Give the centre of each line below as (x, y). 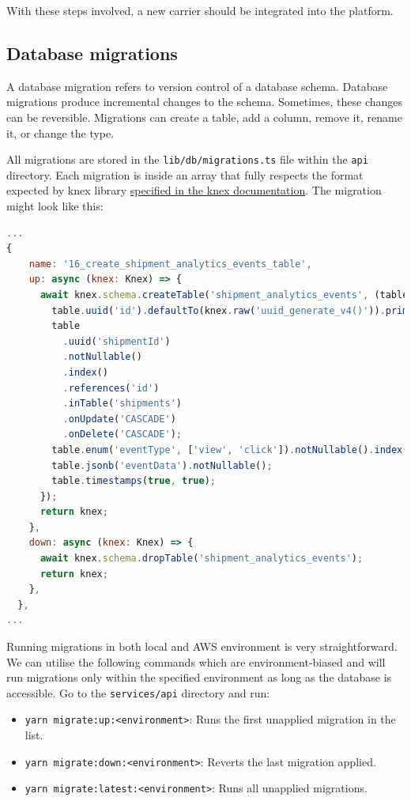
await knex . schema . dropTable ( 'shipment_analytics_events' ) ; (202, 559)
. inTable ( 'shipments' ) (122, 404)
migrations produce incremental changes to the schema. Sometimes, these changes (205, 102)
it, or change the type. (60, 132)
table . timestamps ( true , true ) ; (134, 481)
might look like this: (55, 206)
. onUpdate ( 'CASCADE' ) (119, 419)
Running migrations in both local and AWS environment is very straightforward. (202, 646)
